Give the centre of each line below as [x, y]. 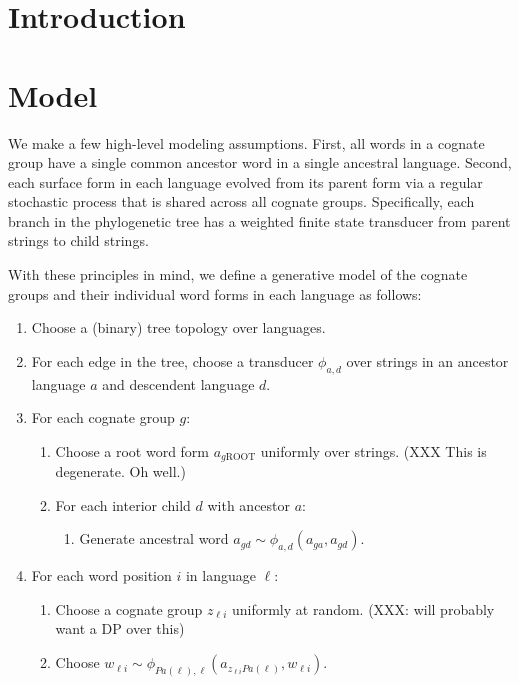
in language [220, 575]
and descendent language [178, 383]
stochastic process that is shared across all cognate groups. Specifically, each [241, 201]
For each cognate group [103, 417]
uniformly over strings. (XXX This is [373, 450]
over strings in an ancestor [427, 360]
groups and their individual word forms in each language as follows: [215, 293]
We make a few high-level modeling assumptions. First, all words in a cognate [246, 142]
